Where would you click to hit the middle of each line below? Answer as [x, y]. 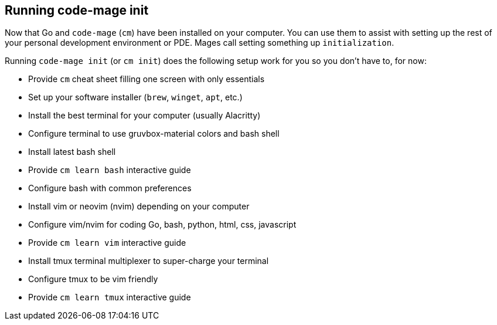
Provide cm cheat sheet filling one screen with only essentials [147, 79]
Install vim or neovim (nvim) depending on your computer [139, 206]
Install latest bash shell [72, 152]
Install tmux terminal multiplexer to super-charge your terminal [149, 261]
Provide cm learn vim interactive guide [107, 243]
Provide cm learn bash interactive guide [110, 170]
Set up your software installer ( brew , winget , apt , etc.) [135, 97]
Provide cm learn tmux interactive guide [110, 297]
